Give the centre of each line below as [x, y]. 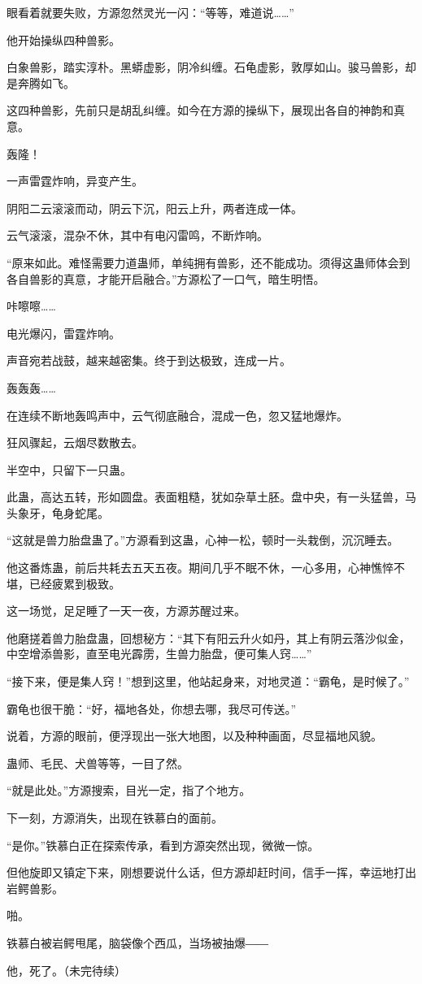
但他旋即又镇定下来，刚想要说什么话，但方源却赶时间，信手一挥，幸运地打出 [211, 872]
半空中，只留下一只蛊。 [69, 469]
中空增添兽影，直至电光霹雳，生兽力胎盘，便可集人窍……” [159, 654]
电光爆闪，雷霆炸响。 [63, 333]
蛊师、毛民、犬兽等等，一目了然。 [98, 763]
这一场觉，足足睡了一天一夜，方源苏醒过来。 [126, 611]
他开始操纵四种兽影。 [63, 39]
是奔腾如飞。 [41, 82]
